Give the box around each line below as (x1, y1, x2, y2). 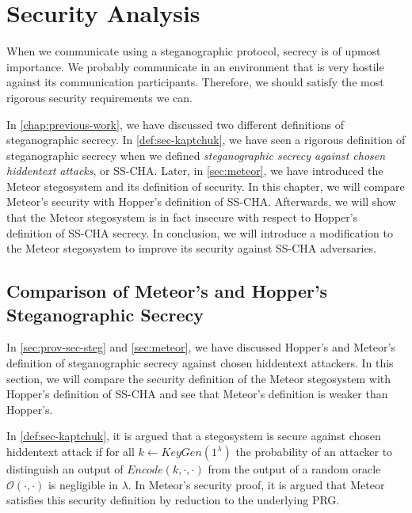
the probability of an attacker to (235, 443, 393, 459)
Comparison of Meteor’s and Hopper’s (6, 279, 328, 303)
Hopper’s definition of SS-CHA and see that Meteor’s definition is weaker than (6, 386, 388, 402)
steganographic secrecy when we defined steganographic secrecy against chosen (6, 146, 386, 163)
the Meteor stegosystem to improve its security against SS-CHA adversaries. (6, 240, 377, 256)
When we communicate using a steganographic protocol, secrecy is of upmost (6, 43, 381, 59)
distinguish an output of (6, 461, 124, 477)
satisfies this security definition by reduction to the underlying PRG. (6, 492, 340, 508)
